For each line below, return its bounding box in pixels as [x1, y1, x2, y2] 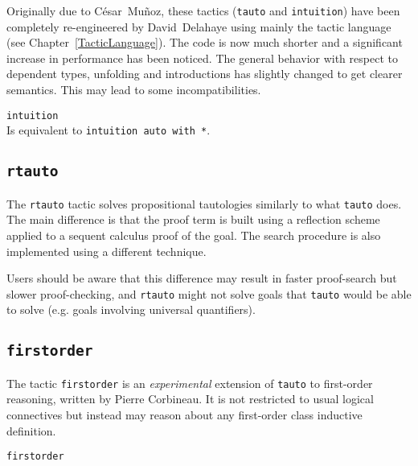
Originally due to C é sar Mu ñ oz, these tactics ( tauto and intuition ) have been [6, 2, 400, 19]
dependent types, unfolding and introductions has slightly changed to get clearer [6, 65, 403, 82]
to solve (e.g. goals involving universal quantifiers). [6, 301, 256, 318]
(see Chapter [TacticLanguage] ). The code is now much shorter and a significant [6, 34, 403, 51]
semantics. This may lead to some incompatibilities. [6, 81, 261, 98]
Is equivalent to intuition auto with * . [6, 122, 211, 138]
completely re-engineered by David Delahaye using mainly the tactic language [6, 18, 391, 35]
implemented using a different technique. [6, 242, 207, 259]
